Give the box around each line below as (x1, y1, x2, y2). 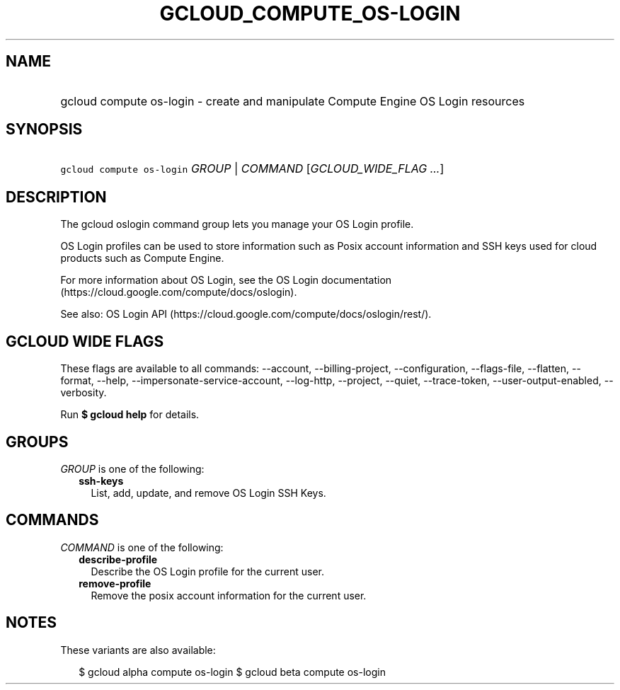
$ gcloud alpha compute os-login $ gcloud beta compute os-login (79, 665, 386, 678)
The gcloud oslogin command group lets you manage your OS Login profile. (60, 218, 414, 231)
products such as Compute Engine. (60, 252, 224, 265)
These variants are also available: (60, 643, 216, 656)
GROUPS (6, 432, 69, 451)
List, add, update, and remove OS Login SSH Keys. (91, 486, 326, 499)
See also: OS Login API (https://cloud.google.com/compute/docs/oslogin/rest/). (60, 308, 432, 321)
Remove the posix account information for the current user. (91, 589, 367, 602)
